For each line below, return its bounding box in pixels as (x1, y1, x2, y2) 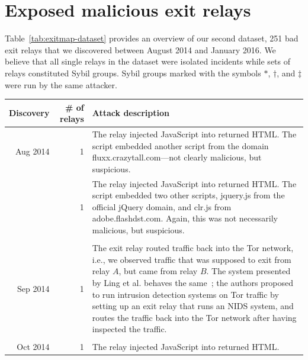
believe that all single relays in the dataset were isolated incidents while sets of (5, 55, 291, 67)
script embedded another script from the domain (92, 139, 269, 152)
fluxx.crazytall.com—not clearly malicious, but (92, 151, 262, 163)
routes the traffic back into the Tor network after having (92, 311, 297, 323)
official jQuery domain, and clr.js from (92, 200, 232, 213)
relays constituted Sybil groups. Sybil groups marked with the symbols (5, 66, 261, 79)
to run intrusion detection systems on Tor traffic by (92, 288, 279, 300)
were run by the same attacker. (5, 78, 117, 91)
